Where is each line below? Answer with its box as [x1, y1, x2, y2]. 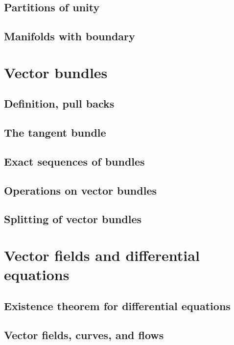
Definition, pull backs [4, 96, 115, 111]
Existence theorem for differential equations [4, 298, 231, 313]
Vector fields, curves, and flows [4, 327, 164, 342]
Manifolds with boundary [4, 29, 135, 44]
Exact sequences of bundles [4, 153, 145, 169]
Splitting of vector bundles [4, 211, 142, 227]
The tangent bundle [4, 125, 106, 140]
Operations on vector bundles [4, 182, 157, 198]
